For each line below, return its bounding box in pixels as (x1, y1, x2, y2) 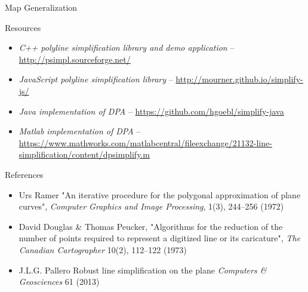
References (5, 168, 44, 180)
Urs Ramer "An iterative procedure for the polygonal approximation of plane (19, 188, 301, 201)
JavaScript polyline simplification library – (19, 73, 173, 85)
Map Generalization (5, 1, 78, 13)
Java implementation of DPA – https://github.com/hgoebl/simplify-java (19, 104, 284, 117)
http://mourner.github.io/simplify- (175, 73, 303, 85)
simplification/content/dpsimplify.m (19, 148, 150, 161)
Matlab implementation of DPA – (19, 125, 141, 137)
